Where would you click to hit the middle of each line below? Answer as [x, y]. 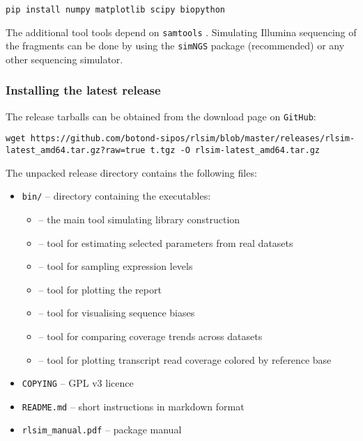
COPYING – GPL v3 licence [78, 383]
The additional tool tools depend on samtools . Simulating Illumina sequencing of [181, 32]
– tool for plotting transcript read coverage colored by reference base [185, 359]
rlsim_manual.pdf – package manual [102, 430]
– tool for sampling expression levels [116, 266]
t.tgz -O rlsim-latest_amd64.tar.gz [235, 151]
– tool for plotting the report [100, 289]
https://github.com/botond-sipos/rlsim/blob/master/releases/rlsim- [193, 139]
